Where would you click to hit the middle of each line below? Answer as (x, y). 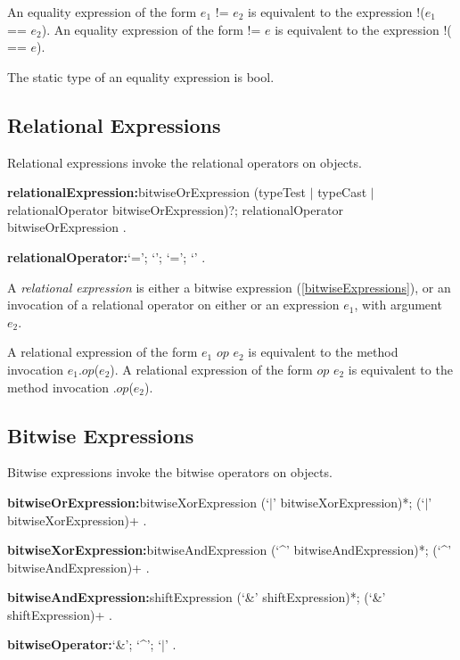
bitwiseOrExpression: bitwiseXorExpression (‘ (139, 502)
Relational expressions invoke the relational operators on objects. (185, 162)
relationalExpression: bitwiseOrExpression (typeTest (157, 192)
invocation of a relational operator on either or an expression (173, 305)
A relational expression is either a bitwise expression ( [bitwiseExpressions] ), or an (229, 287)
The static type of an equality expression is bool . (141, 76)
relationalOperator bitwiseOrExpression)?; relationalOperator (175, 209)
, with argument (398, 305)
